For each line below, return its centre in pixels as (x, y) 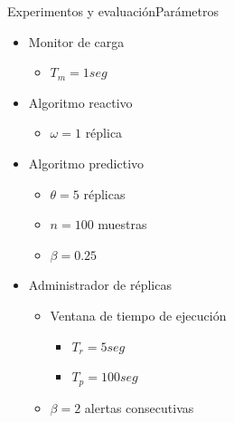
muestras (122, 224)
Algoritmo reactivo (80, 102)
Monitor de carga (76, 41)
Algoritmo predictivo (86, 163)
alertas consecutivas (139, 407)
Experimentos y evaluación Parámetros (113, 11)
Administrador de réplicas (100, 285)
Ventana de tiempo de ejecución (138, 315)
